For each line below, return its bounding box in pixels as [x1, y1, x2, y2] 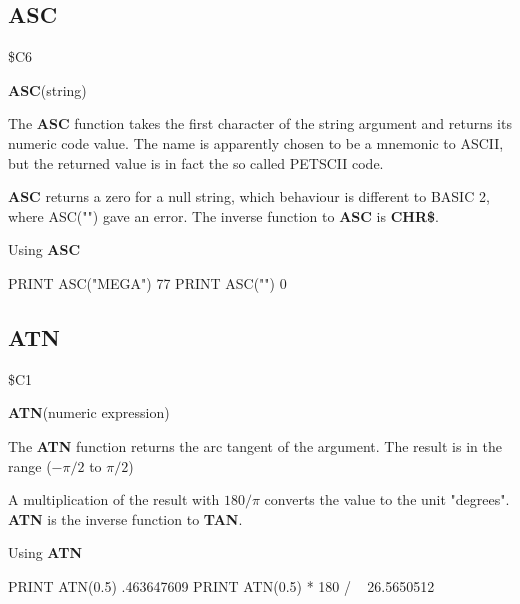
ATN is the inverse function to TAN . [8, 508, 243, 529]
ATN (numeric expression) [8, 402, 170, 423]
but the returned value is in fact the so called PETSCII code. [8, 152, 384, 173]
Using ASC [8, 239, 81, 260]
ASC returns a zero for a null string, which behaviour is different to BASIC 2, [8, 186, 490, 207]
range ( [8, 455, 52, 476]
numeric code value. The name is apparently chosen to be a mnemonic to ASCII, [8, 132, 504, 153]
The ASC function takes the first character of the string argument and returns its [8, 113, 512, 134]
